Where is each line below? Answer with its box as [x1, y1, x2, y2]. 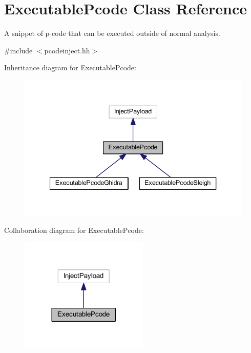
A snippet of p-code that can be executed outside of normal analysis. [4, 28, 220, 38]
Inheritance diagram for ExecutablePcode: [4, 62, 136, 73]
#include [4, 45, 33, 55]
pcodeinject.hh [44, 45, 90, 55]
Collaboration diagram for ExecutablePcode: [4, 224, 144, 235]
